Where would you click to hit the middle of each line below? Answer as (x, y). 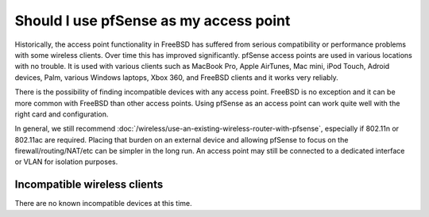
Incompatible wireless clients (89, 185)
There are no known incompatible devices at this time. (103, 204)
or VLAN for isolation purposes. (66, 162)
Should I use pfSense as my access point (153, 21)
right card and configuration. (62, 114)
